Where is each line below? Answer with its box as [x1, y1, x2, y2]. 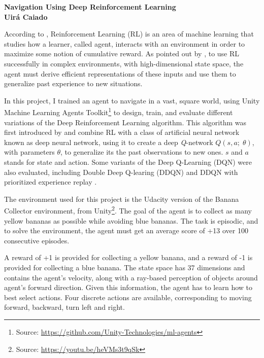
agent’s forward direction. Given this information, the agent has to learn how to [4, 282, 252, 293]
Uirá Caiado [4, 11, 48, 22]
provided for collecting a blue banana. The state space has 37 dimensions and [4, 262, 245, 272]
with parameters [4, 147, 55, 157]
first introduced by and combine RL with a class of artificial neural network [4, 127, 240, 137]
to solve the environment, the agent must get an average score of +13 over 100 [4, 225, 248, 236]
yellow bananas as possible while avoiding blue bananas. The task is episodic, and [4, 215, 258, 226]
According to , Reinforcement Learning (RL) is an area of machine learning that [4, 28, 254, 39]
